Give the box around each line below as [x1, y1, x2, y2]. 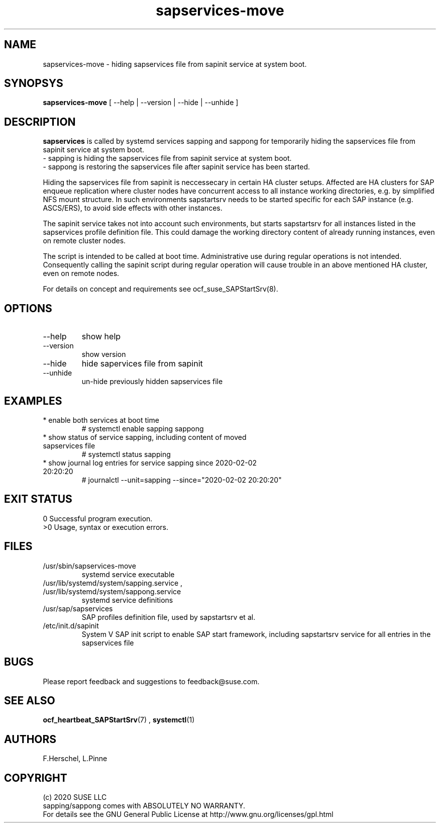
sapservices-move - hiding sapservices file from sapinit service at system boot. [43, 59, 307, 68]
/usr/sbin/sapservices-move [43, 561, 136, 570]
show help [81, 331, 121, 342]
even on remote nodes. [43, 269, 120, 278]
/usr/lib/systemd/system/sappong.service [43, 587, 181, 596]
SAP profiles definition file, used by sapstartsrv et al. [81, 612, 256, 621]
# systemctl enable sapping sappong [81, 424, 204, 433]
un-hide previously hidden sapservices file [81, 377, 223, 386]
